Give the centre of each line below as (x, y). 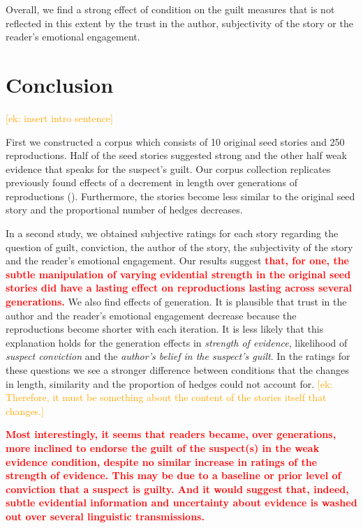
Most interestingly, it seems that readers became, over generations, (171, 434)
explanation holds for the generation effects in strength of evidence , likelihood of (177, 342)
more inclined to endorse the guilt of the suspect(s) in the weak (163, 447)
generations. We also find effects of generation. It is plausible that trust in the (176, 302)
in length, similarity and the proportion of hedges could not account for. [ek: (169, 383)
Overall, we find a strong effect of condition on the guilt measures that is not (170, 9)
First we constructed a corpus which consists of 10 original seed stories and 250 (175, 141)
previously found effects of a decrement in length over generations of (152, 182)
